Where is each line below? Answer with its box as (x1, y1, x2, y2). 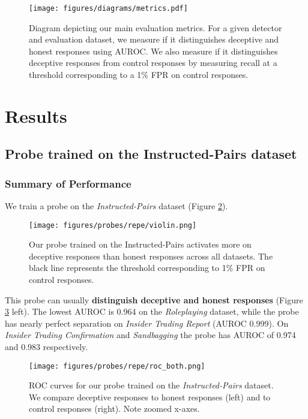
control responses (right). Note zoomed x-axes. (29, 402, 200, 415)
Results (5, 103, 67, 128)
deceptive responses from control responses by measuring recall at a (29, 56, 277, 69)
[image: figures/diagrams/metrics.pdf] (29, 4, 188, 13)
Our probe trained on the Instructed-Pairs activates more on (29, 238, 252, 251)
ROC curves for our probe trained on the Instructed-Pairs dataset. (29, 379, 274, 391)
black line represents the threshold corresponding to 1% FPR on (29, 261, 265, 274)
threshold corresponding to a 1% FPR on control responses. (29, 68, 249, 81)
